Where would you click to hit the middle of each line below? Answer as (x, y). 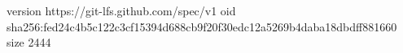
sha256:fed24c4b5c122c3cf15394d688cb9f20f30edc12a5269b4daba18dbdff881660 (202, 26)
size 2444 (29, 42)
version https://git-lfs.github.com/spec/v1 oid (121, 10)
